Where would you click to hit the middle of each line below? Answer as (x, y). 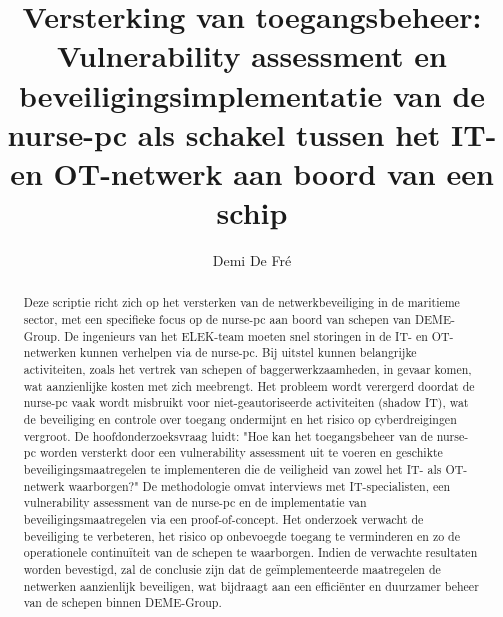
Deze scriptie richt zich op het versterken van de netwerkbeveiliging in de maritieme (241, 302)
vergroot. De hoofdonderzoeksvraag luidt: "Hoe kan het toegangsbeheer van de (228, 435)
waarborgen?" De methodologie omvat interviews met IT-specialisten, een (259, 485)
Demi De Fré (252, 260)
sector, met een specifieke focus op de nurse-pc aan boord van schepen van (217, 319)
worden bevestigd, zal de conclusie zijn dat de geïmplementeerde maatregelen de (232, 568)
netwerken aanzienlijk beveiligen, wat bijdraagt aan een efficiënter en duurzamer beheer (251, 585)
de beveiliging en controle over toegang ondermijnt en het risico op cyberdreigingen (240, 419)
